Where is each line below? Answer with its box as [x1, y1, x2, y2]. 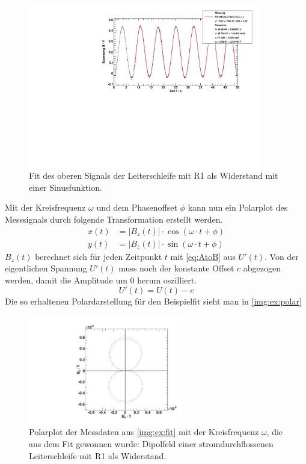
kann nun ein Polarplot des [188, 201, 288, 214]
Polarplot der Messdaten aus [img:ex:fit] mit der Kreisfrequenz [29, 425, 259, 438]
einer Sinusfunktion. [29, 181, 102, 193]
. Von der [265, 250, 299, 262]
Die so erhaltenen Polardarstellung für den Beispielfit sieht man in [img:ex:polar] [5, 294, 302, 307]
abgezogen [243, 262, 281, 274]
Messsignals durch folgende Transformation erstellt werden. [5, 213, 223, 226]
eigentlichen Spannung [5, 262, 87, 274]
